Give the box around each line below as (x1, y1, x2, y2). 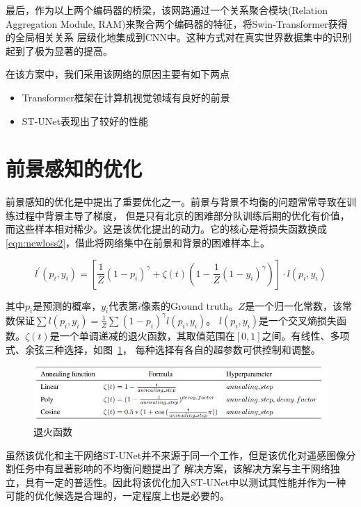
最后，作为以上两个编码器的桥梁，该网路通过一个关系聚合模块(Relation (6, 3, 328, 17)
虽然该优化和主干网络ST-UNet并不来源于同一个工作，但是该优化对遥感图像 (6, 447, 346, 462)
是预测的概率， (33, 298, 102, 313)
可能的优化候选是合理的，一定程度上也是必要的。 (6, 488, 230, 503)
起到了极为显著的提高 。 (6, 43, 113, 58)
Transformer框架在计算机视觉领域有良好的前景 (22, 90, 230, 104)
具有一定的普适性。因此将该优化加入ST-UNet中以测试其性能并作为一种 (24, 474, 346, 489)
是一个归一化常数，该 (245, 298, 343, 313)
